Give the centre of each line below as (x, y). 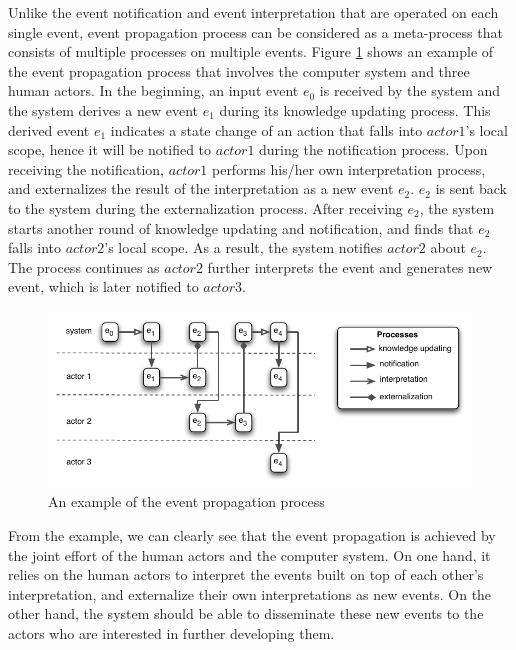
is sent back (471, 188)
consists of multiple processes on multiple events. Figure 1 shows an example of (251, 51)
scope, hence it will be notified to (110, 149)
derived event (49, 129)
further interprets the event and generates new (350, 266)
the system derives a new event (103, 109)
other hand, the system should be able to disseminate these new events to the (246, 613)
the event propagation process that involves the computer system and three (239, 70)
